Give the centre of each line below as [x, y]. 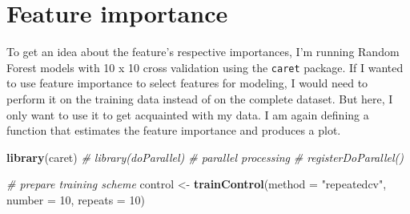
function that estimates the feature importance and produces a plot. [174, 130]
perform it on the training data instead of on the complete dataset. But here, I [200, 98]
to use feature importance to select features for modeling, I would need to [187, 83]
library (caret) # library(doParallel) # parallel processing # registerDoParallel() [205, 157]
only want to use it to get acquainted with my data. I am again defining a [188, 114]
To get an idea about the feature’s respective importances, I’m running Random [203, 52]
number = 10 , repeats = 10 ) [76, 199]
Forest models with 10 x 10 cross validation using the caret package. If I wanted [205, 67]
